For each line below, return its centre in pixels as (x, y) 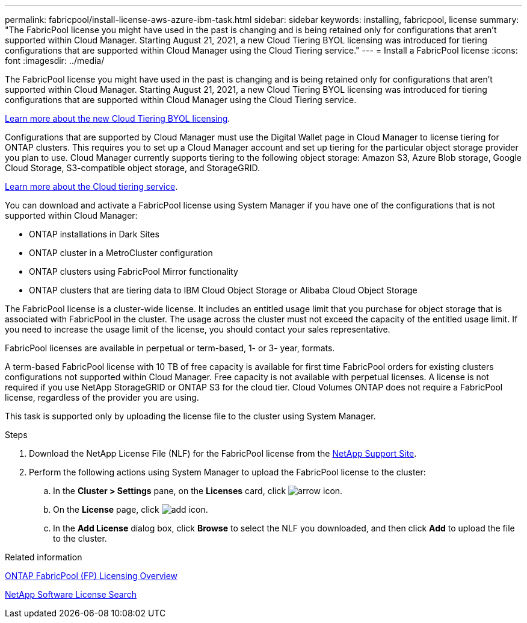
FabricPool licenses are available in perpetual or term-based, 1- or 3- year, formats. (170, 348)
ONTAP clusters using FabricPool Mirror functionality (134, 271)
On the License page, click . (131, 509)
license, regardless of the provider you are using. (102, 397)
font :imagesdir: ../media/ (55, 61)
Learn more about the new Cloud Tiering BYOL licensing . (118, 118)
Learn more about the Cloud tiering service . (91, 186)
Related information (44, 557)
